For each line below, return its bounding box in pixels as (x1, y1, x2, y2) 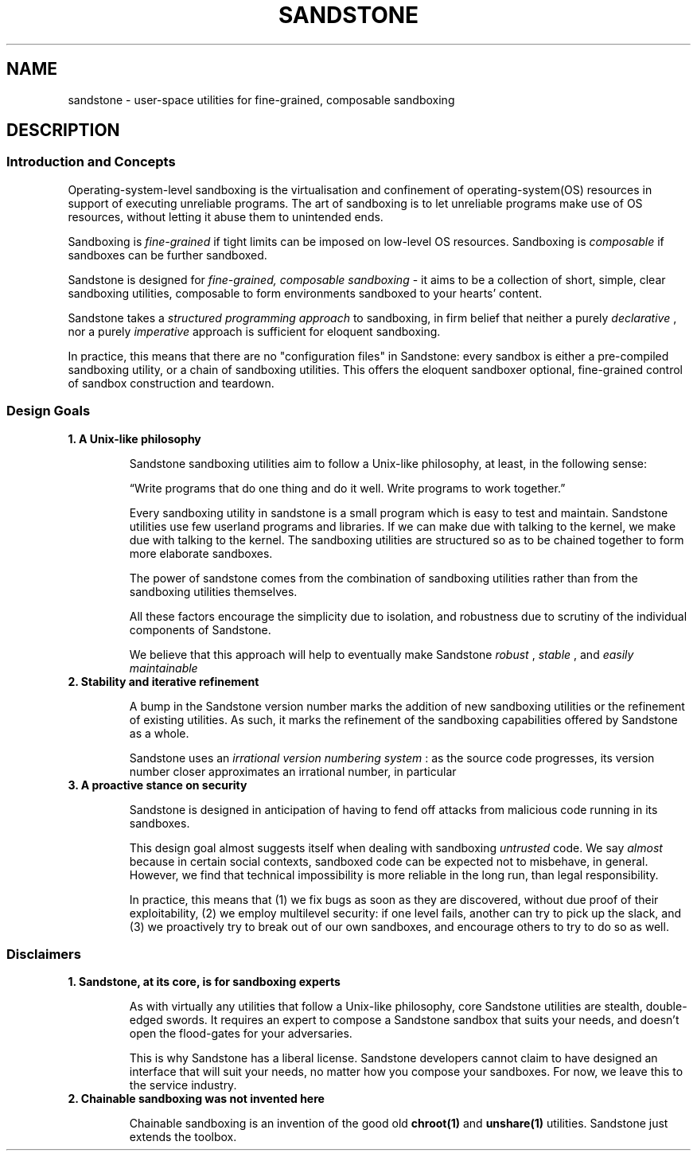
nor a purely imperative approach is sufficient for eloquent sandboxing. (68, 324, 441, 338)
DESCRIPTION (6, 120, 120, 141)
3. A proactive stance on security (68, 777, 247, 792)
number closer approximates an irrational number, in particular (129, 764, 457, 778)
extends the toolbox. (129, 1130, 237, 1144)
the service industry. (129, 1078, 237, 1093)
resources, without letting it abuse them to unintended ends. (68, 209, 384, 224)
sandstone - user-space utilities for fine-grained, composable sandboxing (68, 92, 455, 107)
